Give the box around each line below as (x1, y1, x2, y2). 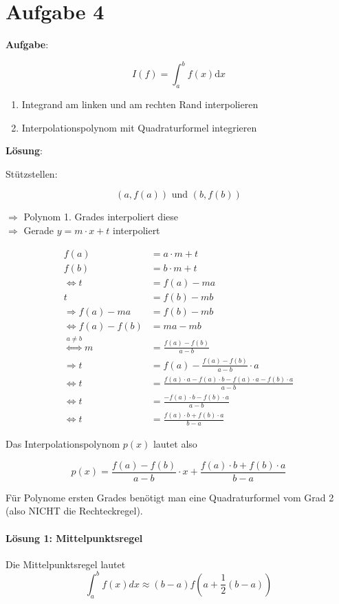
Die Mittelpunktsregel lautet (6, 556, 126, 571)
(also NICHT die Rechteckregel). (6, 503, 143, 518)
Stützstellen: (6, 166, 58, 180)
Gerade (23, 222, 54, 237)
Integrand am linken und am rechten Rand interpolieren (21, 97, 259, 112)
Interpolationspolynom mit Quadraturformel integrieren (21, 120, 257, 134)
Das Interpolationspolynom (6, 437, 120, 451)
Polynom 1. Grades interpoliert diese (23, 209, 178, 224)
